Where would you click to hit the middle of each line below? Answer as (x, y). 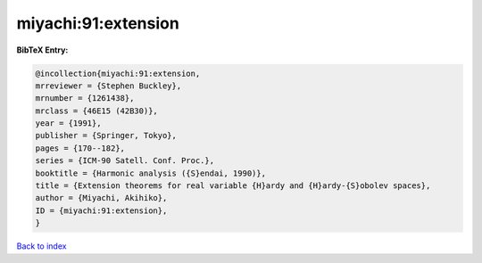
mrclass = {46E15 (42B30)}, (96, 111)
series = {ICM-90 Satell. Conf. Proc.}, (125, 161)
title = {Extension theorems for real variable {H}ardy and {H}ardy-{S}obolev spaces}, (233, 186)
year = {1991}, (68, 123)
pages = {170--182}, (80, 148)
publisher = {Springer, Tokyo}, (106, 136)
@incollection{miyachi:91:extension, (118, 73)
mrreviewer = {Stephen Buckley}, (108, 86)
